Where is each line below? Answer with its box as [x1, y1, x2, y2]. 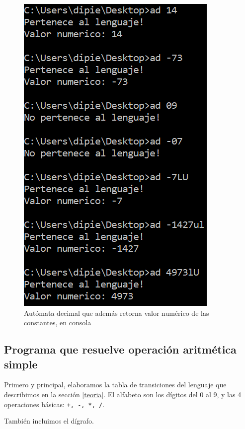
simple [4, 356, 38, 371]
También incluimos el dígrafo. [4, 416, 94, 426]
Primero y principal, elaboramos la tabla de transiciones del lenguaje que [4, 379, 227, 390]
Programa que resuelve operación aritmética [4, 342, 237, 357]
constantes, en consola [24, 317, 91, 328]
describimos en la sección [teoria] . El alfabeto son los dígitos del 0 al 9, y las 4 [4, 389, 242, 399]
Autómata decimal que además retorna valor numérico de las [24, 307, 209, 318]
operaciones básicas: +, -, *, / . [4, 399, 105, 409]
